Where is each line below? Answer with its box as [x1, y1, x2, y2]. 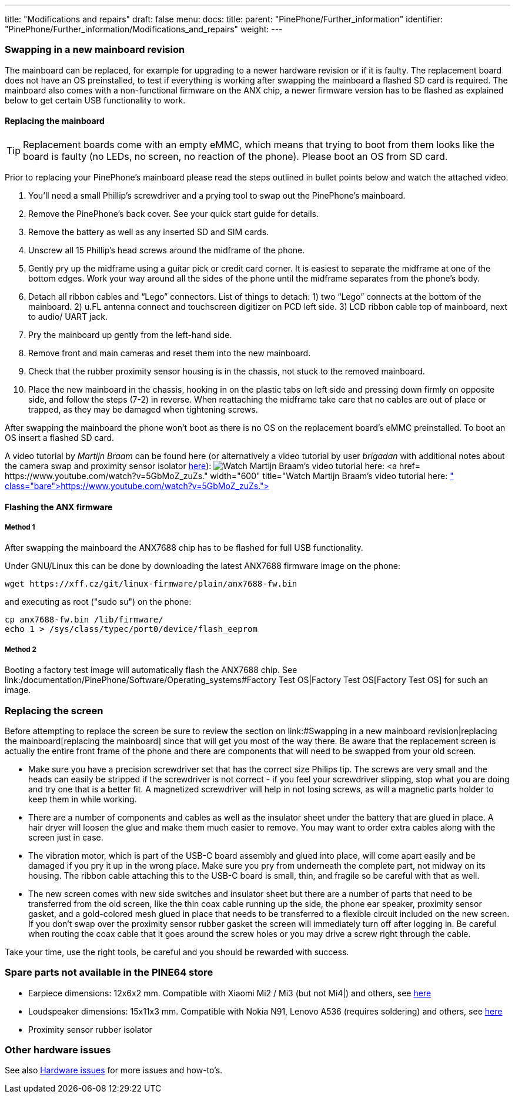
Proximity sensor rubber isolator [28, 1024, 152, 1035]
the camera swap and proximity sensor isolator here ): [5, 460, 212, 471]
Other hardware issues [5, 1044, 111, 1056]
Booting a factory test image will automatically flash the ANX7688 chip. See [5, 665, 297, 675]
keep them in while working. [28, 794, 137, 804]
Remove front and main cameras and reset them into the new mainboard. [28, 347, 311, 358]
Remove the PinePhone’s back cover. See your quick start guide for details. [28, 208, 319, 219]
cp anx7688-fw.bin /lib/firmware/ [5, 615, 163, 625]
